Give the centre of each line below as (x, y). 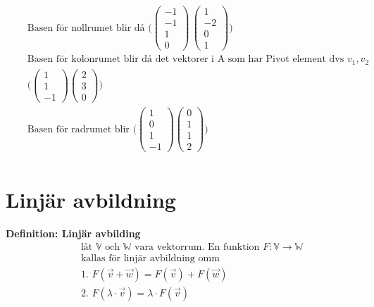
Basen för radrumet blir (78, 129)
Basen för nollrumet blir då (86, 28)
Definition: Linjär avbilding (73, 233)
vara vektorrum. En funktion (197, 247)
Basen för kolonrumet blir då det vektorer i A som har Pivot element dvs (186, 59)
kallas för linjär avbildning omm (150, 258)
